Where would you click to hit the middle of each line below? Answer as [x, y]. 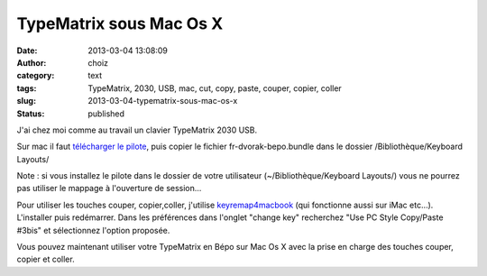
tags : [27, 88]
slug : [26, 101]
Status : [31, 114]
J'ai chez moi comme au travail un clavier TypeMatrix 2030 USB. [137, 130]
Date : [27, 51]
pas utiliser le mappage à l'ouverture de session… [109, 189]
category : [36, 76]
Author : [32, 62]
